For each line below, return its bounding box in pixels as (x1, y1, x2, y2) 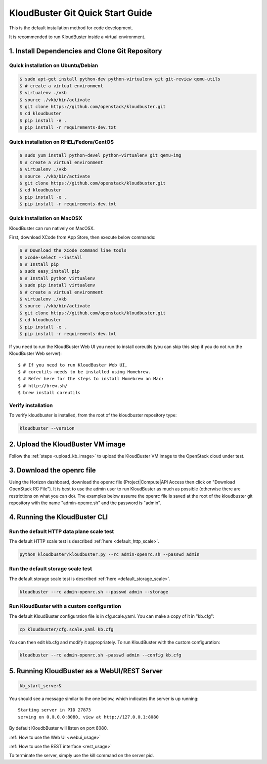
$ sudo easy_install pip (19, 268, 80, 274)
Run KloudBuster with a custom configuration (9, 603, 121, 610)
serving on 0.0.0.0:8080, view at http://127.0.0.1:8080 (18, 714, 159, 720)
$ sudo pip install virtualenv (19, 283, 96, 288)
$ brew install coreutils (18, 390, 81, 396)
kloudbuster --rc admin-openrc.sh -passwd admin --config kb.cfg (19, 652, 181, 658)
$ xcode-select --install (19, 254, 83, 260)
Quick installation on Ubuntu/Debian (9, 62, 98, 69)
